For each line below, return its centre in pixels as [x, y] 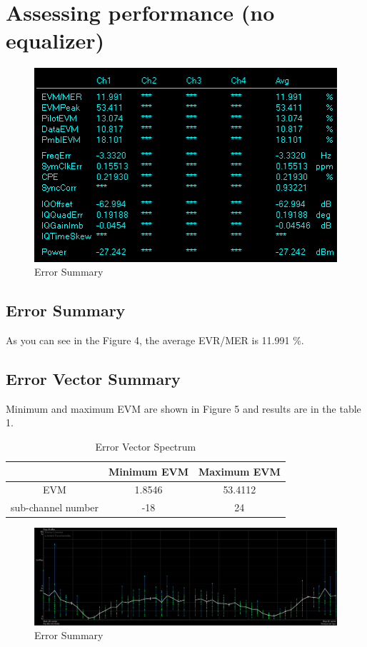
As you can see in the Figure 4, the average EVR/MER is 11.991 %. [155, 340]
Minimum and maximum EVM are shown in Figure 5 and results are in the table [183, 408]
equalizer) [55, 40]
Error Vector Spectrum [146, 447]
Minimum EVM [149, 471]
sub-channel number [55, 507]
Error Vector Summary [93, 379]
